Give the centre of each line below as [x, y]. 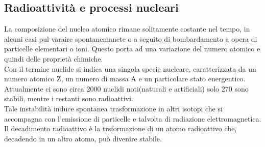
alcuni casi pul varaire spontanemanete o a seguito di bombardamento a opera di [131, 38]
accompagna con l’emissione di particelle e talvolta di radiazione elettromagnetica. [133, 118]
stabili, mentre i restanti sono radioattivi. [69, 98]
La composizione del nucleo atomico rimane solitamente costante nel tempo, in [127, 29]
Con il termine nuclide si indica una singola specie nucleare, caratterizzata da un [130, 68]
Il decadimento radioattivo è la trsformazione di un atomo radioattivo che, [121, 128]
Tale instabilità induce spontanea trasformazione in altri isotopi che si [113, 108]
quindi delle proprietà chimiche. [54, 58]
